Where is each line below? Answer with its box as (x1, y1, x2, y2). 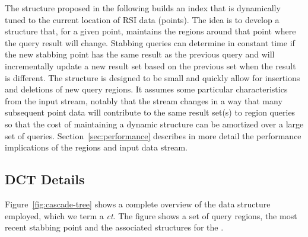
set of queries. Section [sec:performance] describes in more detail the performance (5, 129, 301, 142)
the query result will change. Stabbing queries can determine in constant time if (5, 36, 295, 49)
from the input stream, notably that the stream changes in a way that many (5, 94, 282, 107)
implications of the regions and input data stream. (5, 141, 188, 153)
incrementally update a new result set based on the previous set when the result (5, 59, 296, 72)
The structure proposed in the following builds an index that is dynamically (5, 2, 281, 14)
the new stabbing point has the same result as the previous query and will (5, 48, 275, 60)
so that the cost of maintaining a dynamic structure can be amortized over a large (5, 117, 304, 130)
